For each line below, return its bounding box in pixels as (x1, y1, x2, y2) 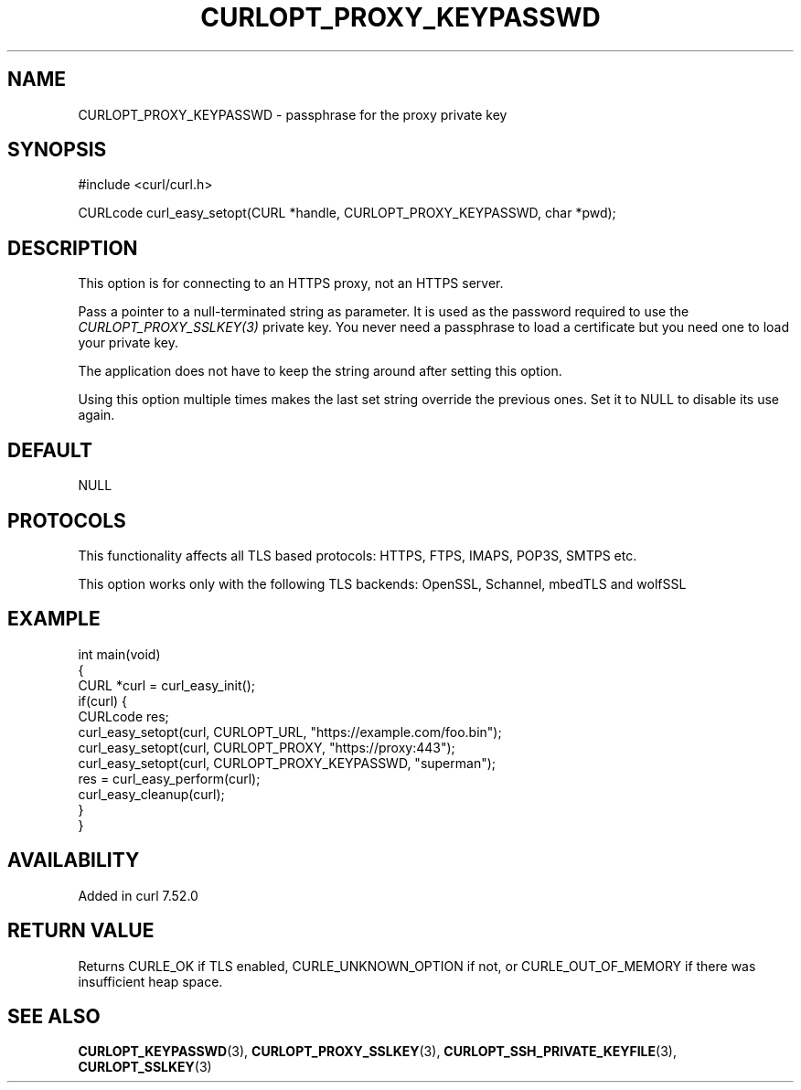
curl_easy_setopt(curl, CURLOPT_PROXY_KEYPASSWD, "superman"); (78, 754, 497, 771)
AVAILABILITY (7, 849, 140, 872)
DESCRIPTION (7, 236, 138, 260)
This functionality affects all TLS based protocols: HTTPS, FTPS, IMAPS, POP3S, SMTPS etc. (78, 547, 637, 563)
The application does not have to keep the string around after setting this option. (78, 363, 562, 379)
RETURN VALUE (7, 919, 155, 943)
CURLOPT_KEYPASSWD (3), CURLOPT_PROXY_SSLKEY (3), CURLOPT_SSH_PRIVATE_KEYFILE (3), (78, 1043, 677, 1060)
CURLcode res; (78, 708, 169, 724)
